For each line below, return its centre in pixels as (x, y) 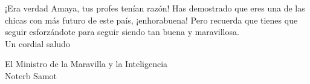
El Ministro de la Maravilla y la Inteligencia (86, 64)
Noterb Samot (31, 75)
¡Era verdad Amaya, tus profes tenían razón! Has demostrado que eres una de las (155, 8)
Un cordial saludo (37, 43)
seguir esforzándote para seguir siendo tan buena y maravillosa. (122, 32)
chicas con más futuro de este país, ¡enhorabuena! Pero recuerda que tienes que (151, 20)
